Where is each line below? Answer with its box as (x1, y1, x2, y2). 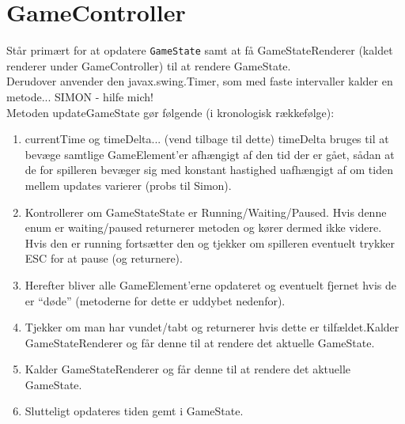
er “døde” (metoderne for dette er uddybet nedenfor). (25, 292, 286, 309)
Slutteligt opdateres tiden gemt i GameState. (25, 403, 244, 419)
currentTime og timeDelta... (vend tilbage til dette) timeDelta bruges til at (25, 131, 389, 147)
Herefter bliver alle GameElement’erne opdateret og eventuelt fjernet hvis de (25, 276, 396, 293)
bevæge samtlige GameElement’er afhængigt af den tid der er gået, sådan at (25, 146, 395, 162)
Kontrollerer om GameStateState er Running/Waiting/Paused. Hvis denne (25, 203, 387, 220)
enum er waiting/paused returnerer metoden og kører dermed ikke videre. (25, 219, 382, 236)
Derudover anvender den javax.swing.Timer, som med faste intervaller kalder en (6, 73, 393, 89)
